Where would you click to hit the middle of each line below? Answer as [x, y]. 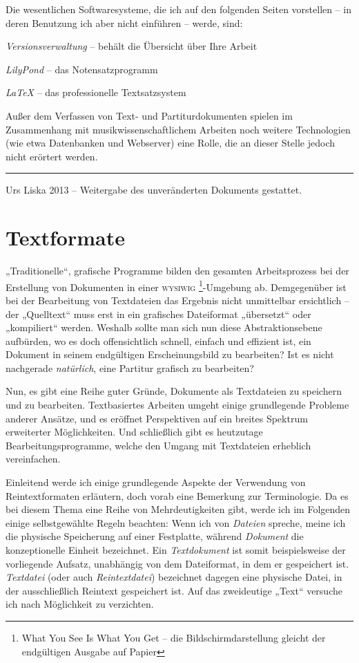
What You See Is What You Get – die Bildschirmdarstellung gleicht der [174, 637]
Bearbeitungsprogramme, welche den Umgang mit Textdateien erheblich [158, 445]
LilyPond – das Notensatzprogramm [82, 69]
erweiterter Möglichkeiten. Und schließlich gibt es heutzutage [134, 432]
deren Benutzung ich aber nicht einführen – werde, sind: [124, 22]
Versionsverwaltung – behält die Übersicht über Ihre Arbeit [132, 46]
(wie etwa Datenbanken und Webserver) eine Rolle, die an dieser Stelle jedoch [171, 143]
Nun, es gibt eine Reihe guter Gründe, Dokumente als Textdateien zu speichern [174, 391]
